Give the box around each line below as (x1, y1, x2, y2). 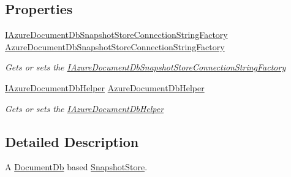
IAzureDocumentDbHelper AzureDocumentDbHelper (5, 81, 205, 94)
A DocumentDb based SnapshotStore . (5, 160, 148, 173)
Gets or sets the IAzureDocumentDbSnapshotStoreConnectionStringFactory (5, 61, 286, 73)
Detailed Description (5, 132, 139, 151)
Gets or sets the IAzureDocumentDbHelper (5, 102, 164, 115)
